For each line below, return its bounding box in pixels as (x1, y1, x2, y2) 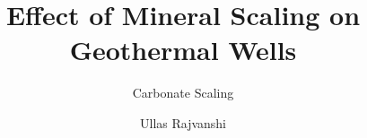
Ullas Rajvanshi (139, 113, 227, 132)
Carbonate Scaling (132, 83, 234, 102)
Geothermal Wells (69, 31, 297, 68)
